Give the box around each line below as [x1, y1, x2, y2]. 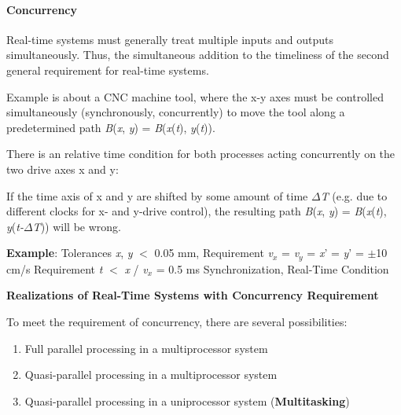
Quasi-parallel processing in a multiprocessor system [24, 366, 278, 383]
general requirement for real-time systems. [6, 61, 209, 78]
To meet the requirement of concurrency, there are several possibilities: [6, 313, 348, 329]
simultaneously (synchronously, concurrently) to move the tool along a [6, 104, 345, 120]
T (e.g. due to [320, 187, 388, 204]
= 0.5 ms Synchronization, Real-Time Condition [156, 260, 389, 277]
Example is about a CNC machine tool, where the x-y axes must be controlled [6, 88, 384, 105]
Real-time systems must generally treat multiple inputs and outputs [6, 31, 334, 47]
